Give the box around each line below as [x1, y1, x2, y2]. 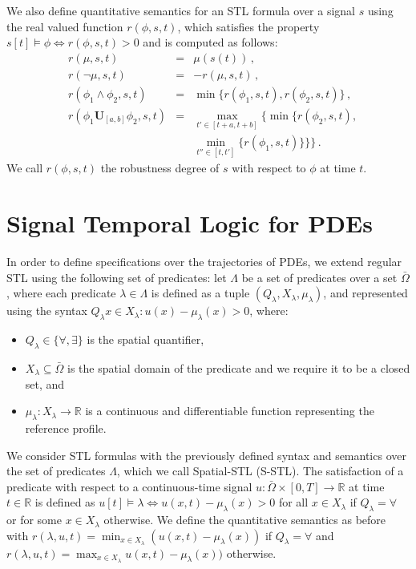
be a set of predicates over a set [241, 268, 398, 285]
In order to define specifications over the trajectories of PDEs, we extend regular [6, 253, 402, 270]
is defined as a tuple [151, 284, 250, 301]
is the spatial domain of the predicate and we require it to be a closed [67, 359, 410, 376]
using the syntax [6, 302, 87, 319]
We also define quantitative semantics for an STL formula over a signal [6, 2, 355, 18]
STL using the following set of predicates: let [6, 268, 227, 285]
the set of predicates [6, 462, 106, 479]
